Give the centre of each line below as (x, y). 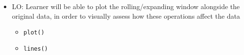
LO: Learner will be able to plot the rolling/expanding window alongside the (126, 6)
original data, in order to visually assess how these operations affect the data (126, 16)
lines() (36, 49)
